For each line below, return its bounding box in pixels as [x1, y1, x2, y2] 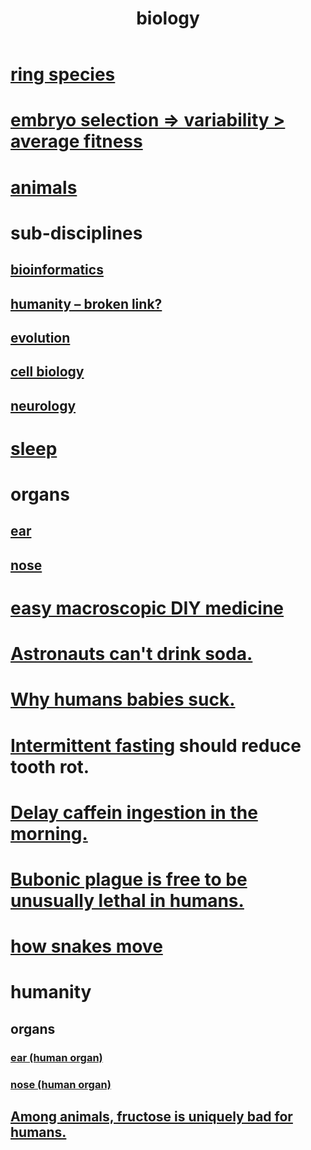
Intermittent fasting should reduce [10, 734, 302, 757]
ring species [10, 63, 116, 86]
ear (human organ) [10, 1050, 103, 1064]
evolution [10, 329, 71, 346]
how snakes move [10, 935, 163, 958]
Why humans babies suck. [10, 688, 236, 711]
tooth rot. [10, 755, 90, 778]
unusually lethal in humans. [10, 889, 245, 912]
